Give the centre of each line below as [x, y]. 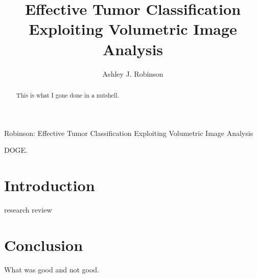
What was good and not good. [52, 269]
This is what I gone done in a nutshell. [67, 95]
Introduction [50, 185]
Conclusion [44, 245]
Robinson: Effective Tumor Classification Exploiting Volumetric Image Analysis [129, 133]
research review [28, 209]
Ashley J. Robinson [133, 73]
